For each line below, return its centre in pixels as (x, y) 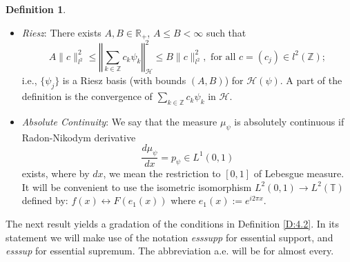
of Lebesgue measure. (299, 173)
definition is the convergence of (87, 96)
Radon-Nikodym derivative (79, 137)
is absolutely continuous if (289, 121)
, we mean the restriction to (162, 173)
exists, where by (56, 173)
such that (226, 32)
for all (223, 57)
